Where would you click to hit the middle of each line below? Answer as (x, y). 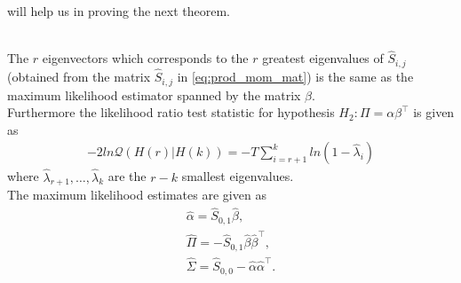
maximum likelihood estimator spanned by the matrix (154, 94)
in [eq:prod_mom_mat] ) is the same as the (295, 77)
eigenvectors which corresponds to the (145, 58)
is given (434, 112)
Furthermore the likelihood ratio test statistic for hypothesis (171, 112)
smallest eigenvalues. (238, 176)
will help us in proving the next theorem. (119, 11)
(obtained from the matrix (79, 77)
